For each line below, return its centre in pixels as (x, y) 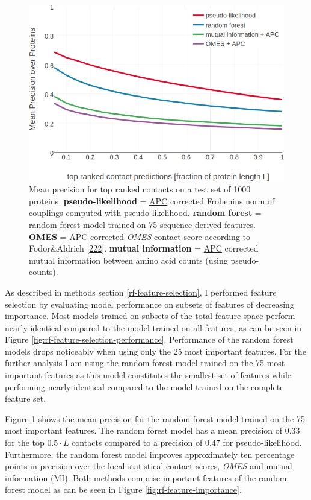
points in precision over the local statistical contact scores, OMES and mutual (149, 466)
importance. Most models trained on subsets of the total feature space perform (150, 316)
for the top (25, 442)
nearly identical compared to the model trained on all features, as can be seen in (153, 327)
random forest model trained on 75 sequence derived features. (142, 224)
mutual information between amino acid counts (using (128, 260)
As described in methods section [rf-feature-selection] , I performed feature (141, 292)
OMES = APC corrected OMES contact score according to (140, 236)
